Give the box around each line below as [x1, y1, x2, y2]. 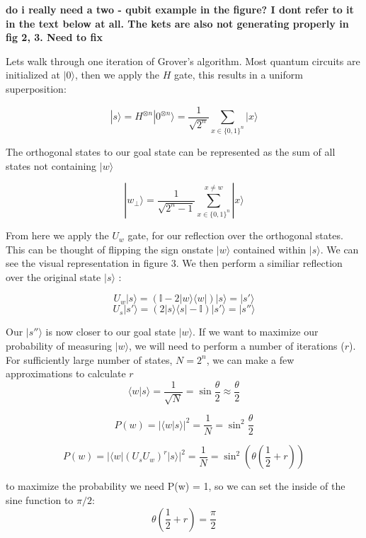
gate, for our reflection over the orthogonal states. [127, 228, 343, 243]
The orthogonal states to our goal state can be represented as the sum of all [6, 144, 336, 159]
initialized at [6, 67, 61, 82]
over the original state [6, 269, 101, 284]
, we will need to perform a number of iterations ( [128, 338, 345, 353]
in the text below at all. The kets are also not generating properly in [6, 16, 349, 30]
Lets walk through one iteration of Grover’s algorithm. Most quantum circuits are [6, 53, 360, 68]
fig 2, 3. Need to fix [6, 30, 103, 45]
